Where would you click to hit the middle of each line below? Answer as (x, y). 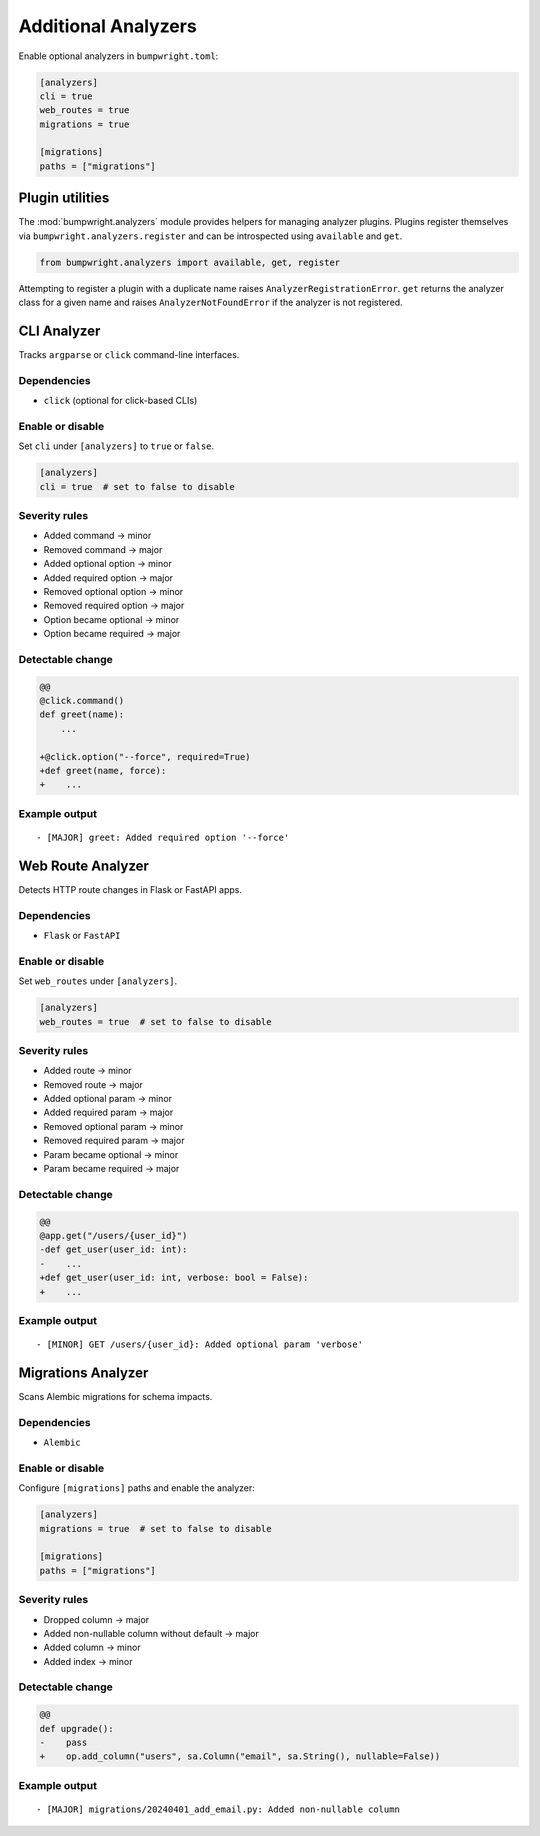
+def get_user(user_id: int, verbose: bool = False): (174, 1278)
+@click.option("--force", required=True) (145, 756)
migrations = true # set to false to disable (155, 1528)
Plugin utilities (64, 198)
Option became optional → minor (111, 619)
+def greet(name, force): (103, 771)
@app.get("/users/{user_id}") (113, 1235)
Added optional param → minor (108, 1099)
